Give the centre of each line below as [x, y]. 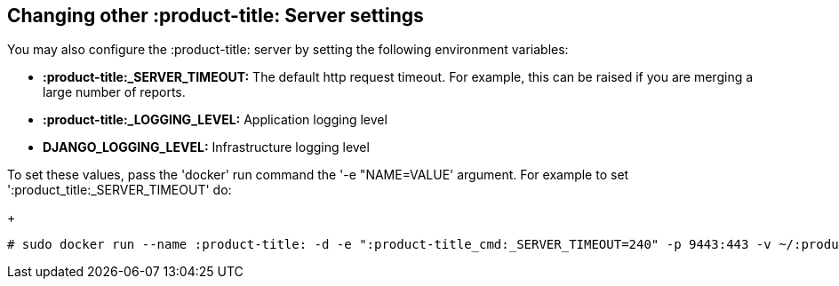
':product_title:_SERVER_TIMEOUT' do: [120, 190]
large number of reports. [114, 92]
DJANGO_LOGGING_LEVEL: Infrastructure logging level [206, 147]
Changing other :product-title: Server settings [216, 16]
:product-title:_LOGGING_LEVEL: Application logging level [215, 120]
